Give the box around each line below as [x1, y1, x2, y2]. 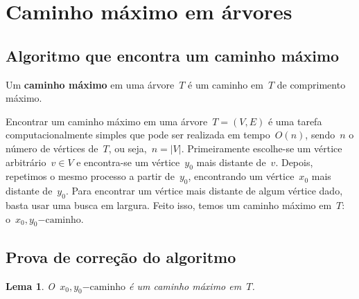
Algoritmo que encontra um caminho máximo [6, 44, 340, 66]
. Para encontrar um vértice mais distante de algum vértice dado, [65, 183, 343, 198]
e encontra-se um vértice [76, 154, 180, 169]
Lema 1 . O [6, 278, 55, 293]
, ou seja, [108, 141, 147, 155]
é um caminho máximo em [128, 278, 242, 293]
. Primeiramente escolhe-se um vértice [181, 141, 342, 155]
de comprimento [277, 77, 346, 91]
